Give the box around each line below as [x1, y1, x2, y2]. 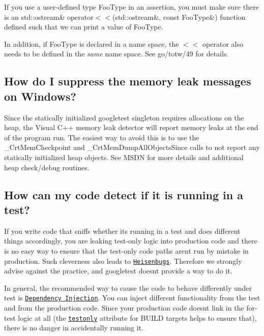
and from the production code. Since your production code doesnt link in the [4, 302, 244, 313]
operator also [202, 38, 243, 49]
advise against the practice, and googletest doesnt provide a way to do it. [4, 265, 232, 276]
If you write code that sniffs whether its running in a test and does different [4, 225, 241, 236]
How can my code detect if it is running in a [4, 187, 243, 202]
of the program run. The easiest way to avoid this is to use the [4, 132, 199, 142]
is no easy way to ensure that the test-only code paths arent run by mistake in [4, 245, 249, 256]
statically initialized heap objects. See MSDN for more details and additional [4, 151, 244, 162]
